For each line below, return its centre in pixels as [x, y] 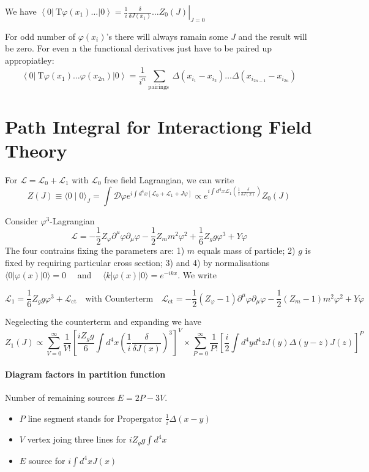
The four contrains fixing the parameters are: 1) [95, 250]
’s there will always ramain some [167, 36]
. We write [197, 274]
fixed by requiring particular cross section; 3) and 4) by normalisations [137, 263]
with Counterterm [119, 299]
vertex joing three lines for [77, 439]
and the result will [273, 36]
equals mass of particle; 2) [246, 250]
